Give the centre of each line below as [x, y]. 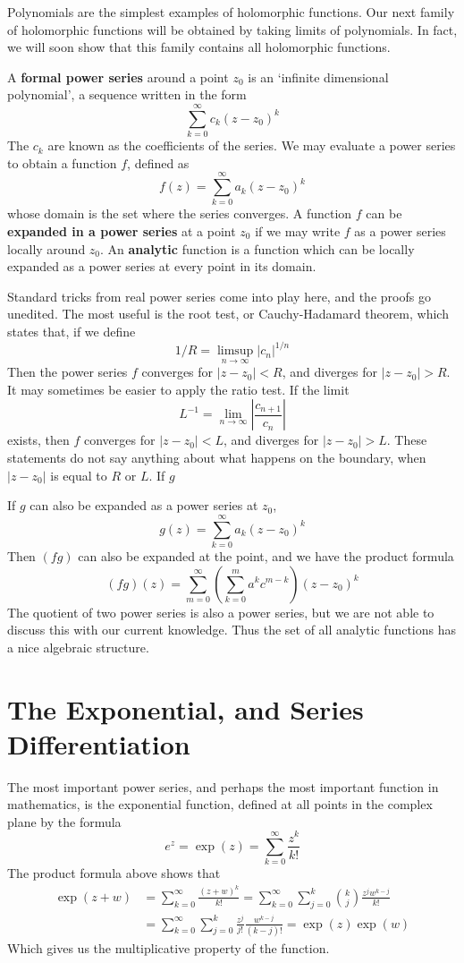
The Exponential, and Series [186, 708]
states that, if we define [72, 331]
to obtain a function [62, 162]
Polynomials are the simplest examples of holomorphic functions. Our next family [231, 12]
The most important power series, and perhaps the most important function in [223, 786]
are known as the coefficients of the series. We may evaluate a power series [252, 145]
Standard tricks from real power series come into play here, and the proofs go [219, 296]
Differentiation [99, 743]
